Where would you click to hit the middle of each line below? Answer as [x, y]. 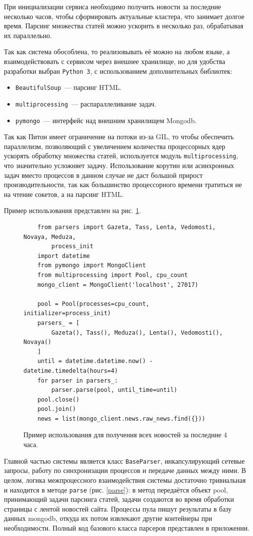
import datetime [64, 256]
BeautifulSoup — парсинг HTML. [68, 87]
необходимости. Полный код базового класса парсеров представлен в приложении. [127, 527]
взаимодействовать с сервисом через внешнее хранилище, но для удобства [115, 61]
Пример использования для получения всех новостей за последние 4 [125, 435]
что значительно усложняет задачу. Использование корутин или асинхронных [119, 165]
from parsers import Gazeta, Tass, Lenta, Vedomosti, [126, 227]
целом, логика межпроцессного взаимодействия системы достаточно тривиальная [125, 480]
